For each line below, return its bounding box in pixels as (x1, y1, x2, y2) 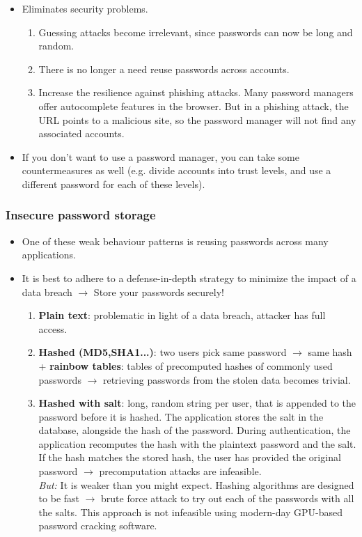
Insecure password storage (6, 206, 156, 224)
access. (38, 321, 68, 336)
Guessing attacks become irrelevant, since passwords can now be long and (38, 24, 353, 39)
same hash (308, 345, 352, 359)
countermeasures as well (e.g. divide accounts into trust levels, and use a (22, 163, 331, 178)
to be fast (38, 491, 80, 506)
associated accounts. (38, 126, 125, 141)
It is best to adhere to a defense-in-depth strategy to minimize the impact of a (22, 270, 356, 285)
